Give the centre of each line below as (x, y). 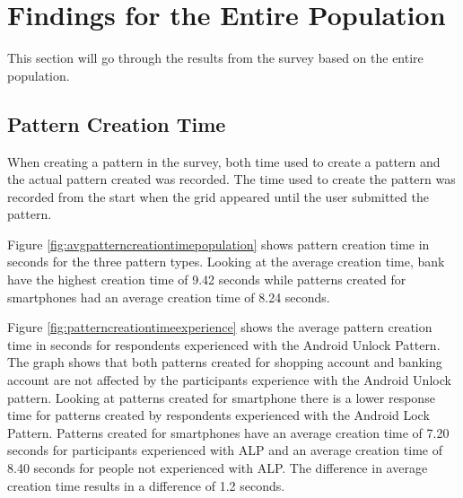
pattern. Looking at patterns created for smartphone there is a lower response (221, 397)
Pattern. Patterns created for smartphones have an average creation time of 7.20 (228, 432)
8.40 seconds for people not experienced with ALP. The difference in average (218, 468)
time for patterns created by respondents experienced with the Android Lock (218, 415)
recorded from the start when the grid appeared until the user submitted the (218, 196)
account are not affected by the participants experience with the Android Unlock (229, 380)
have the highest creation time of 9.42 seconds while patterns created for (207, 280)
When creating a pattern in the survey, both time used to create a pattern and (224, 161)
